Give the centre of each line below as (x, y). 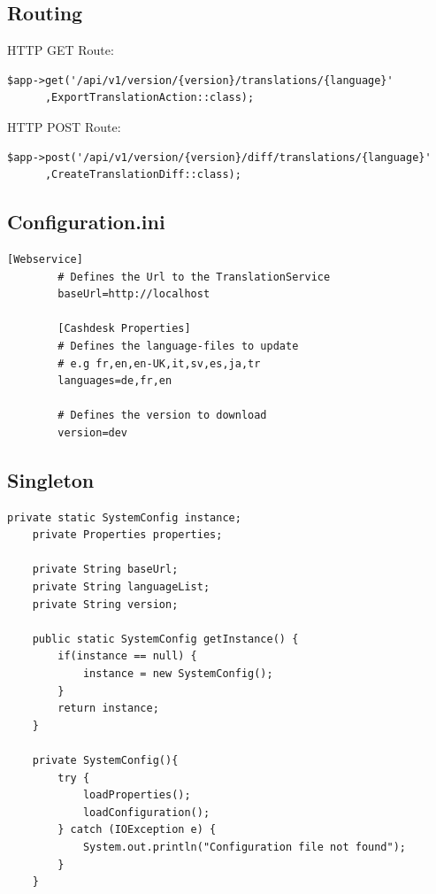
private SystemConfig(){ (105, 761)
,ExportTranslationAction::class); (149, 98)
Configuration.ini (86, 222)
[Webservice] (45, 259)
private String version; (105, 604)
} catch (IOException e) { (137, 830)
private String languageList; (121, 587)
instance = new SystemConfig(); (178, 674)
